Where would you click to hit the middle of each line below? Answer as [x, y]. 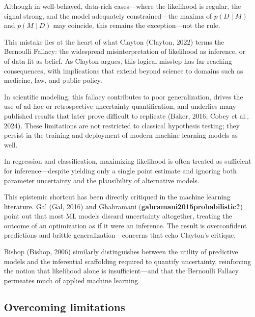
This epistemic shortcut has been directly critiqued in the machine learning [117, 197]
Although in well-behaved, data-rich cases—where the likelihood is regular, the [123, 6]
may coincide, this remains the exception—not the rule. [137, 25]
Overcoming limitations [65, 306]
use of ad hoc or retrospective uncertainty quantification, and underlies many [120, 106]
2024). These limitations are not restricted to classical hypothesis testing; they [122, 125]
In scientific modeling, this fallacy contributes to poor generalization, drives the [124, 96]
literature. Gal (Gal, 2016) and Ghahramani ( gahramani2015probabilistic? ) [123, 206]
